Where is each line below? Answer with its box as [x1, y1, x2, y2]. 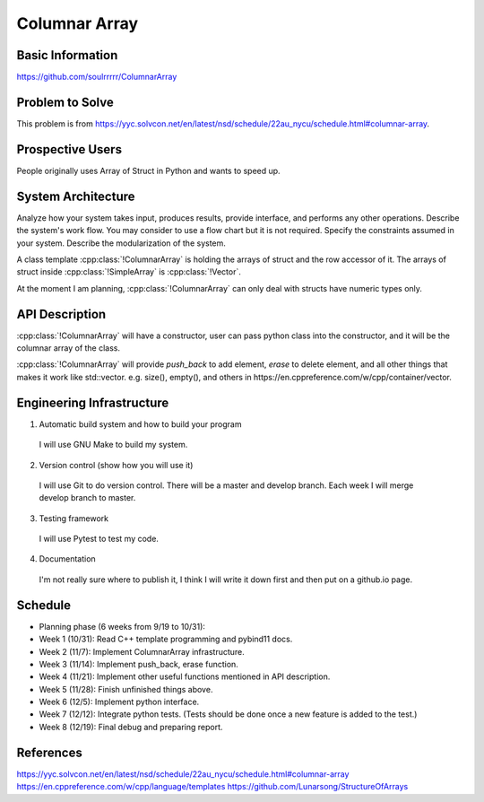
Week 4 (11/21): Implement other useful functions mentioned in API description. [39, 671, 331, 682]
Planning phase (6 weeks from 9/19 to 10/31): [39, 621, 206, 632]
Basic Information [16, 48, 118, 63]
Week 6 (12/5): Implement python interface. [39, 696, 200, 708]
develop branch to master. [39, 493, 136, 503]
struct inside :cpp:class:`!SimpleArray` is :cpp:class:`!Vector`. [16, 266, 241, 277]
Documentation [39, 554, 96, 564]
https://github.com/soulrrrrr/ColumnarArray [16, 72, 177, 83]
